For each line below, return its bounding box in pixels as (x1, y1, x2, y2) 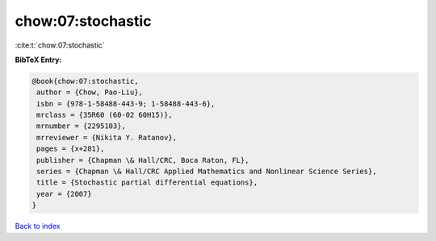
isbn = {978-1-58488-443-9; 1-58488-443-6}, (36, 99, 216, 108)
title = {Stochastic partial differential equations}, (36, 178, 258, 187)
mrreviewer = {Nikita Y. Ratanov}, (36, 133, 178, 142)
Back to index (15, 222, 61, 231)
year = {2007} (36, 189, 92, 198)
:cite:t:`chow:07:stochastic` (15, 40, 105, 50)
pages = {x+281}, (36, 144, 105, 153)
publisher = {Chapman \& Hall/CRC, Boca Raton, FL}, (36, 156, 249, 164)
